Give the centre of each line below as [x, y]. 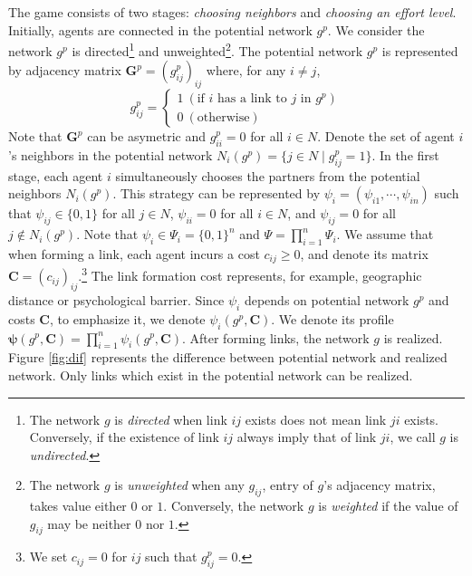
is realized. [413, 337]
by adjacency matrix [65, 70]
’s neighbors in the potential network [111, 155]
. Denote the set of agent [386, 136]
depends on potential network [327, 299]
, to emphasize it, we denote [128, 318]
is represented [420, 50]
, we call [413, 437]
